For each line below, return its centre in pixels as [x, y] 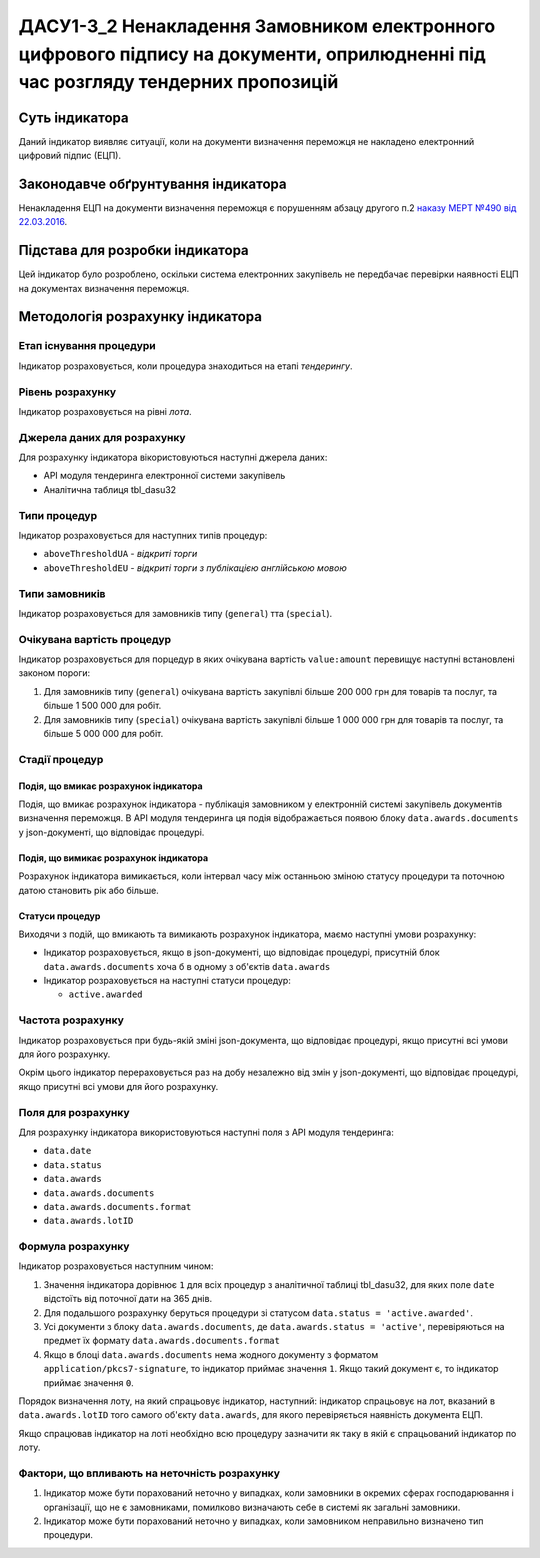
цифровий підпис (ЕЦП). [70, 156]
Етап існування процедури [87, 346]
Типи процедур [58, 515]
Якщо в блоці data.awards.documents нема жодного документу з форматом [211, 1354]
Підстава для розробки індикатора [133, 250]
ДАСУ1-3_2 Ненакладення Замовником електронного [257, 26]
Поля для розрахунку [74, 1112]
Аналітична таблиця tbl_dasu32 [110, 489]
